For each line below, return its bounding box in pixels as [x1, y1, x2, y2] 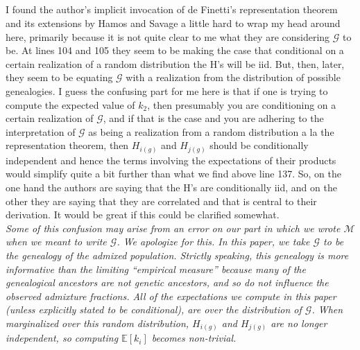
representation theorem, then [6, 138, 129, 152]
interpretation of [6, 124, 76, 139]
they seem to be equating [6, 70, 113, 85]
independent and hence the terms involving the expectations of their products [6, 152, 336, 167]
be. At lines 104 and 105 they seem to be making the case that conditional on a [6, 43, 344, 58]
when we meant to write [6, 234, 107, 249]
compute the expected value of [6, 97, 135, 112]
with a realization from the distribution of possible [126, 70, 341, 85]
